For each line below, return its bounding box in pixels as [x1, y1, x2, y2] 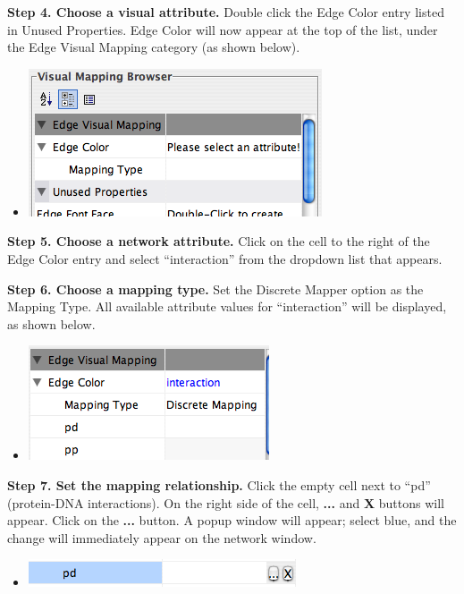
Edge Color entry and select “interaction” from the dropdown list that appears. [7, 249, 443, 267]
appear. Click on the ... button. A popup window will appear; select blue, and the [7, 511, 457, 530]
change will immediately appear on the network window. [7, 528, 316, 547]
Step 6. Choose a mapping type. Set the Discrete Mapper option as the [7, 279, 424, 298]
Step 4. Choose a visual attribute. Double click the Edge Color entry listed [7, 3, 444, 21]
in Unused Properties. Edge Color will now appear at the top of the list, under [7, 20, 438, 38]
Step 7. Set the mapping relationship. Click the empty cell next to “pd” [7, 475, 431, 494]
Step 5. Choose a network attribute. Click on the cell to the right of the [7, 232, 430, 250]
